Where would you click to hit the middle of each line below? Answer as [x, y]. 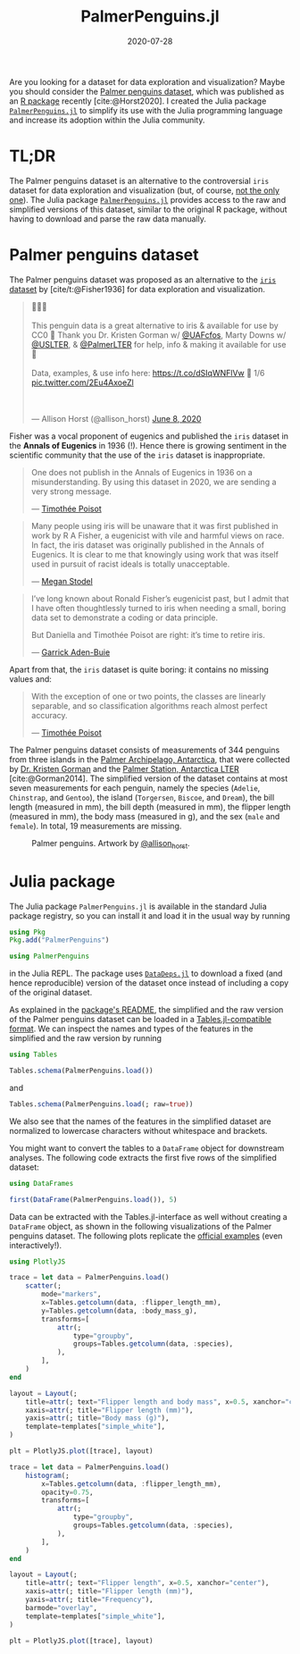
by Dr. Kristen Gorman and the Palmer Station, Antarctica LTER [124, 768]
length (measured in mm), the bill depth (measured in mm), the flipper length [150, 807]
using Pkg [28, 932]
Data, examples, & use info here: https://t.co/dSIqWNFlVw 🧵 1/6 [148, 373]
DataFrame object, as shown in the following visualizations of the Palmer [141, 1226]
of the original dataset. [51, 993]
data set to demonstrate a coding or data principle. [125, 617]
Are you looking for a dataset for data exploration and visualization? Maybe [147, 81]
